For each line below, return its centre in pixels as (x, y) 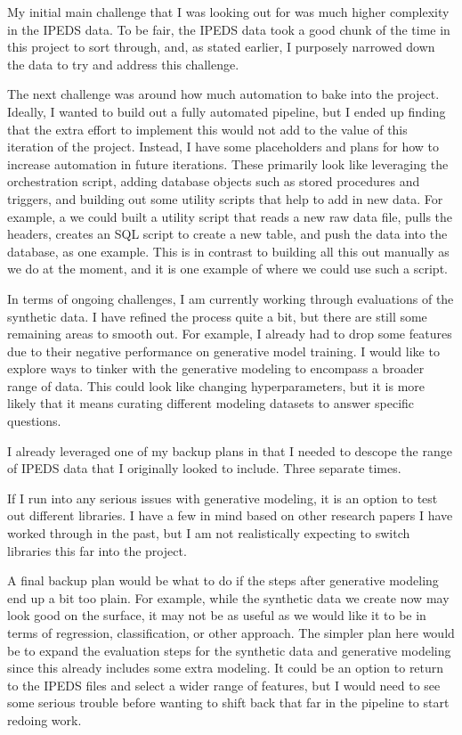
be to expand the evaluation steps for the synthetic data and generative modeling (229, 650)
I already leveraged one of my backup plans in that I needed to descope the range (230, 450)
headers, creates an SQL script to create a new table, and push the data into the (227, 234)
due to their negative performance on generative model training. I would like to (223, 351)
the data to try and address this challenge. (123, 64)
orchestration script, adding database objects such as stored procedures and (214, 181)
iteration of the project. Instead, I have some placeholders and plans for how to (223, 147)
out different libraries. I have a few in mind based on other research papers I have (230, 515)
